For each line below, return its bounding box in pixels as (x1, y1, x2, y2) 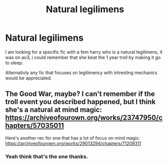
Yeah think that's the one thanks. (5, 153, 89, 160)
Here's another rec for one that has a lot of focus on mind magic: (5, 135, 141, 141)
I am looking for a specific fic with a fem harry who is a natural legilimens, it (5, 49, 163, 55)
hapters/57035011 (5, 121, 64, 130)
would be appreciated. (5, 75, 52, 81)
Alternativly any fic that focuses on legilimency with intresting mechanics (5, 70, 158, 76)
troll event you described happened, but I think (5, 97, 156, 106)
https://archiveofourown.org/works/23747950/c (5, 113, 163, 122)
